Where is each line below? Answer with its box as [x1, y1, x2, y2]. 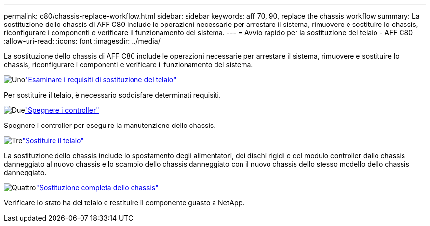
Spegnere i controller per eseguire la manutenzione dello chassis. [4, 121, 216, 129]
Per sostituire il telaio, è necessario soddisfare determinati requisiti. [4, 91, 221, 99]
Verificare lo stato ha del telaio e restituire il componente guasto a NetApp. [4, 199, 245, 207]
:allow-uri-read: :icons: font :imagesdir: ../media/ [4, 37, 161, 45]
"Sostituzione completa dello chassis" [36, 183, 159, 192]
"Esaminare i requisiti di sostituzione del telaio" [25, 75, 177, 84]
